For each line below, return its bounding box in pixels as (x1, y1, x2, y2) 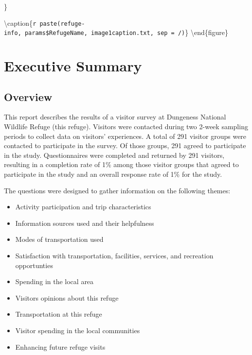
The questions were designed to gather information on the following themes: (4, 185, 231, 195)
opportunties (15, 260, 53, 270)
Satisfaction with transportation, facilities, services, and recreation (15, 251, 214, 261)
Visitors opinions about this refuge (15, 292, 119, 303)
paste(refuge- (39, 20, 85, 27)
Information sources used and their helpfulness (15, 218, 154, 228)
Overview (4, 89, 53, 104)
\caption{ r (4, 17, 36, 28)
